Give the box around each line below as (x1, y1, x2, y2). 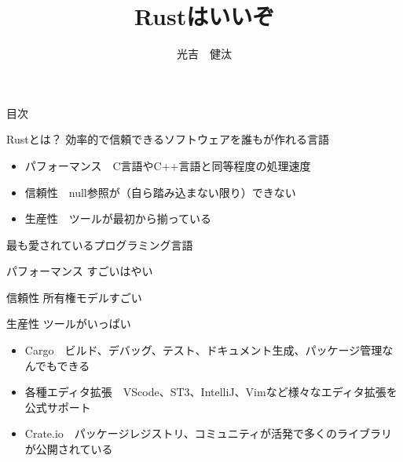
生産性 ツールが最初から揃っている (24, 210, 212, 227)
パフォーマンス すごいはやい (6, 263, 153, 279)
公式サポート (24, 398, 91, 415)
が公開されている (24, 441, 113, 457)
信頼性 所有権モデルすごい (6, 289, 142, 305)
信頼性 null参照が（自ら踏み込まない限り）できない (24, 184, 296, 200)
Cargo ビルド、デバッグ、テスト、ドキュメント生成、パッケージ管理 (24, 342, 383, 358)
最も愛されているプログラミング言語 (6, 236, 193, 253)
